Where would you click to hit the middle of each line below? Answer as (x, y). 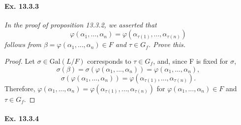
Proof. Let (20, 61)
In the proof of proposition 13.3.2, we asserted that (81, 24)
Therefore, (20, 88)
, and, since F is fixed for (191, 61)
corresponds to (109, 61)
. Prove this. (167, 44)
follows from (23, 44)
